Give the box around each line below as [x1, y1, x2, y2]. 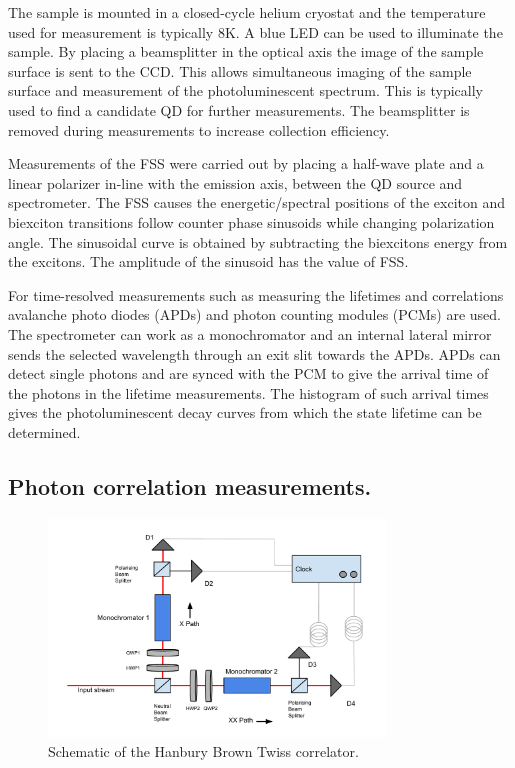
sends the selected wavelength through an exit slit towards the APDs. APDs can [8, 343, 501, 364]
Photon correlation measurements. [8, 470, 372, 501]
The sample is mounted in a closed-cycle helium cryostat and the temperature [8, 2, 486, 22]
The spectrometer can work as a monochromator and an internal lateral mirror [8, 323, 492, 344]
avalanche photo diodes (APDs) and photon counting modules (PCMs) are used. [8, 304, 501, 325]
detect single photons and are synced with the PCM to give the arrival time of [8, 363, 489, 384]
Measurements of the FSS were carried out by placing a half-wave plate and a [8, 153, 484, 174]
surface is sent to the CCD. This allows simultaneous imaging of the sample [8, 60, 472, 81]
